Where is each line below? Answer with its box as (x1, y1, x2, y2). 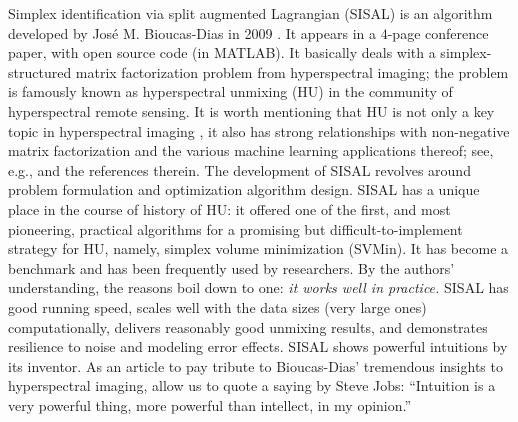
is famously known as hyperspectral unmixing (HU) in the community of (8, 81, 453, 102)
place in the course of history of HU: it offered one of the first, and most (8, 198, 451, 219)
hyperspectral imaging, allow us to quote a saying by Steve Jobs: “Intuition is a (8, 375, 496, 396)
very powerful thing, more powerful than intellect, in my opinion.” (8, 394, 412, 415)
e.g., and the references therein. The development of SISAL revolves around (8, 159, 471, 180)
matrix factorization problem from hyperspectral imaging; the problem (75, 61, 509, 82)
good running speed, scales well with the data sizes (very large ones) (8, 296, 427, 317)
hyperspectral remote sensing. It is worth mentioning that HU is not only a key (8, 100, 495, 121)
